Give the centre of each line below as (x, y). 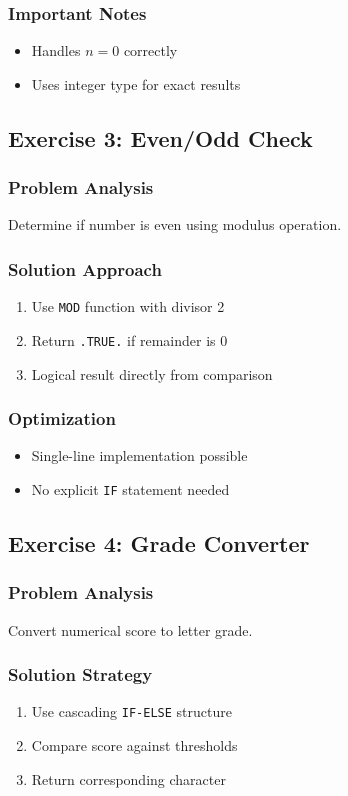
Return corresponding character (128, 778)
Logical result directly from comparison (152, 373)
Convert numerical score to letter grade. (130, 629)
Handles (56, 50)
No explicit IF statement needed (130, 488)
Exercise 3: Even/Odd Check (160, 137)
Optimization (62, 418)
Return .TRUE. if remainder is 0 (129, 339)
